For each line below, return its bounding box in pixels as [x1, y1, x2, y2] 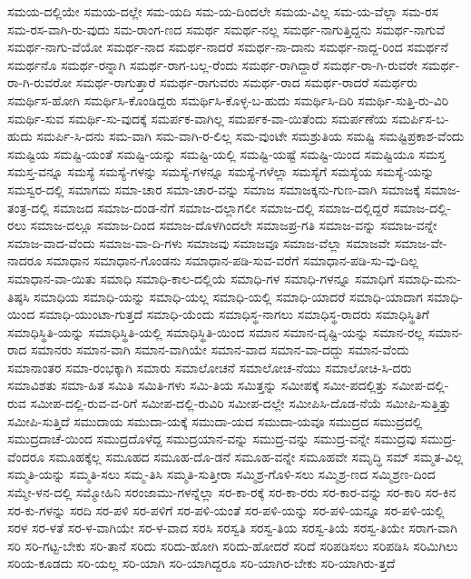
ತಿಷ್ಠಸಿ [7, 286, 30, 305]
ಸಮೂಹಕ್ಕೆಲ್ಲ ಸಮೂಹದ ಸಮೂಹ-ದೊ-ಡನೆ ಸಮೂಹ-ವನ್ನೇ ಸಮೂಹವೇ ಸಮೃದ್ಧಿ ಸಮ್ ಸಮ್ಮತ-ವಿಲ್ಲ [48, 446, 464, 465]
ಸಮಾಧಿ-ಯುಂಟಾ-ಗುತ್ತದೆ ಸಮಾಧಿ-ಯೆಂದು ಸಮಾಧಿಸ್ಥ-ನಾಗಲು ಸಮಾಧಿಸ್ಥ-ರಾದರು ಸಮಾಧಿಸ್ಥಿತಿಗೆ [38, 304, 429, 324]
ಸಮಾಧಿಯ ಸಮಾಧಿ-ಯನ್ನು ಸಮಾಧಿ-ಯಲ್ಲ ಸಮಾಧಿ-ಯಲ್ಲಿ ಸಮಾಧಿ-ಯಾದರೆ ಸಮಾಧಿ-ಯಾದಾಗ [34, 286, 423, 305]
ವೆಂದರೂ [7, 446, 45, 465]
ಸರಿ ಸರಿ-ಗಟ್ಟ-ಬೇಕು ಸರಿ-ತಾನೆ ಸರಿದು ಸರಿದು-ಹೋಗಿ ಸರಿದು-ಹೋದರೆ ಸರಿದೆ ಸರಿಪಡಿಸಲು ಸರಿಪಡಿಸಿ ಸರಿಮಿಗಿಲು [7, 535, 458, 554]
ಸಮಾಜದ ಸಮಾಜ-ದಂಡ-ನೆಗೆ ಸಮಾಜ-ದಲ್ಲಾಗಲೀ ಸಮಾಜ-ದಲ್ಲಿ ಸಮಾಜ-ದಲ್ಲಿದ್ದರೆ [53, 197, 389, 216]
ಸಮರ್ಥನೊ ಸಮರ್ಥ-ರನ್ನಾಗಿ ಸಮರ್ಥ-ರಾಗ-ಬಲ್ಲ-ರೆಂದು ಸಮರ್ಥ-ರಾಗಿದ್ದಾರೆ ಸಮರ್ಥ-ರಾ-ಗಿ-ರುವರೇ [7, 55, 418, 74]
